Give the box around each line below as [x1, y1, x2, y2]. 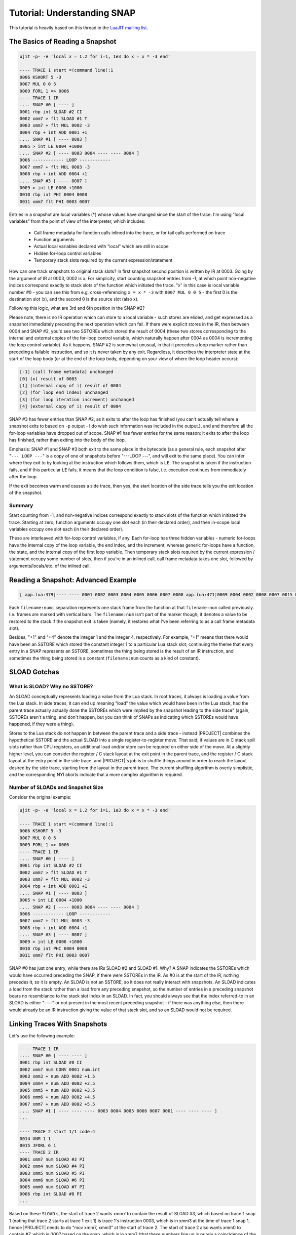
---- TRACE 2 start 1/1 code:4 [19, 1129, 96, 1135]
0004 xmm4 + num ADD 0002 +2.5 [19, 1080, 96, 1086]
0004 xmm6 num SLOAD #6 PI [19, 1177, 85, 1183]
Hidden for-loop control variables [34, 250, 102, 256]
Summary [9, 502, 34, 509]
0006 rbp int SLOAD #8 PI [19, 1191, 82, 1196]
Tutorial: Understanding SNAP [9, 7, 136, 18]
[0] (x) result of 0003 [19, 376, 77, 381]
